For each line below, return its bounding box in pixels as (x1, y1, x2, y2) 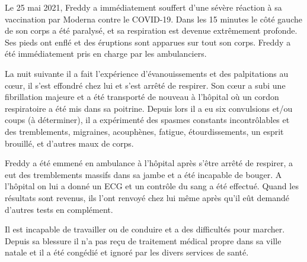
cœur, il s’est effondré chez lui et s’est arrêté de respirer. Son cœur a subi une (5, 79, 286, 91)
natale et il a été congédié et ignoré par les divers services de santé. (5, 246, 249, 258)
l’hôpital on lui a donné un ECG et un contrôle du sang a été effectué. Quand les (5, 180, 299, 192)
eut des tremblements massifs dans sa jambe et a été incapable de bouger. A (5, 168, 282, 180)
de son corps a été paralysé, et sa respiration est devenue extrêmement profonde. (5, 24, 298, 37)
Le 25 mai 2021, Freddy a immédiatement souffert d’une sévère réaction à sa (5, 1, 282, 13)
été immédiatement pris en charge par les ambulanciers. (5, 47, 207, 60)
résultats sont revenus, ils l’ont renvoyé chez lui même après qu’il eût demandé (5, 191, 290, 203)
